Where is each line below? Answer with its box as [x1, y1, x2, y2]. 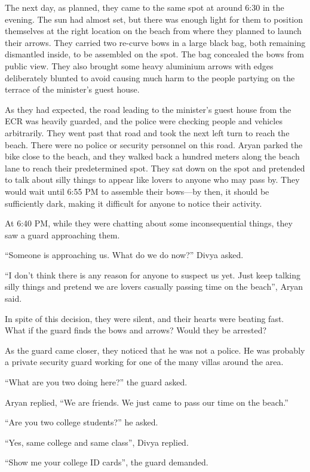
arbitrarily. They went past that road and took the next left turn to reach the [5, 126, 290, 139]
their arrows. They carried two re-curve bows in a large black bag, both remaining [5, 36, 306, 48]
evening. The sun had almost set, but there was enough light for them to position [5, 13, 303, 25]
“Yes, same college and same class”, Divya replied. [5, 436, 189, 448]
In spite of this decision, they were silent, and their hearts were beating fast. [5, 312, 284, 324]
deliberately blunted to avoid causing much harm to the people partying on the [5, 71, 295, 84]
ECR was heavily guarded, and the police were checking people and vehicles [5, 115, 283, 127]
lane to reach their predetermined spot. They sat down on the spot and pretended [5, 161, 305, 174]
